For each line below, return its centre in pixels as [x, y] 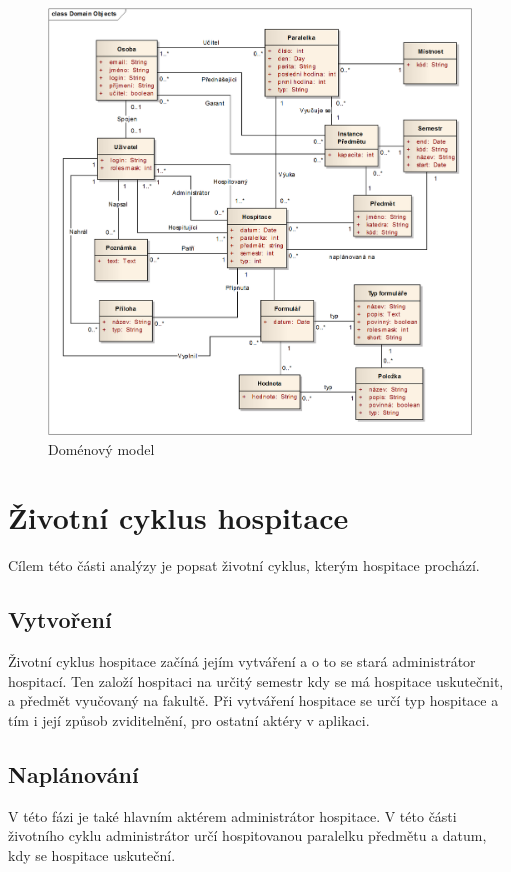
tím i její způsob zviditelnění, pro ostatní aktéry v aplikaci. [189, 719]
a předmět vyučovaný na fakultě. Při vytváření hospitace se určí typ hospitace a [253, 700]
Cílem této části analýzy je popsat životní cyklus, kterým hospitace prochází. [244, 565]
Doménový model [101, 448]
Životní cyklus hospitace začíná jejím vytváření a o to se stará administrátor [242, 661]
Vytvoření [60, 619]
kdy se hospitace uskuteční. [92, 854]
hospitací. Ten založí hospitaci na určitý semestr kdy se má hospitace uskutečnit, [256, 680]
